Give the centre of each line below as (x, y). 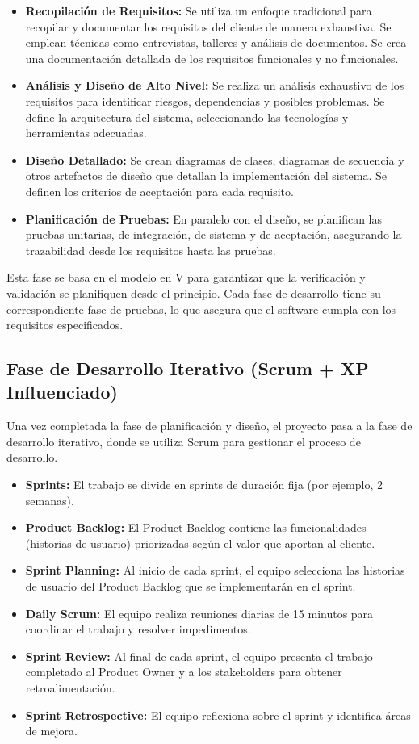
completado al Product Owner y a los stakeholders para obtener (184, 672)
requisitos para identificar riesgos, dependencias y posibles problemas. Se (205, 100)
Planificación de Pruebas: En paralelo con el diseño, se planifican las (204, 218)
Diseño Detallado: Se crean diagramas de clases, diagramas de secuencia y (215, 159)
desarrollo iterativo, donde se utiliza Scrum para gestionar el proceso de (184, 441)
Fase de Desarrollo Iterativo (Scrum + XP (188, 368)
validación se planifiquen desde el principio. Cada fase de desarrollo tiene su (194, 293)
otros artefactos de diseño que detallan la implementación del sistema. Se (206, 176)
